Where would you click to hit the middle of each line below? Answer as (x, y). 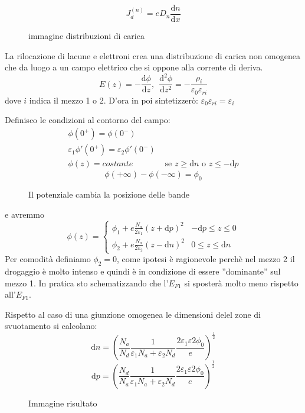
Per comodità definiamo (48, 259)
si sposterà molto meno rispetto (241, 283)
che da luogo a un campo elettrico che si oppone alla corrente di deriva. (134, 67)
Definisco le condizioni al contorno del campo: (88, 120)
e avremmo (24, 214)
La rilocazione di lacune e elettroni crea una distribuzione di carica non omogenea (152, 55)
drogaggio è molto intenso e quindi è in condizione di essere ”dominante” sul (143, 271)
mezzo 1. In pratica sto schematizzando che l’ (87, 283)
